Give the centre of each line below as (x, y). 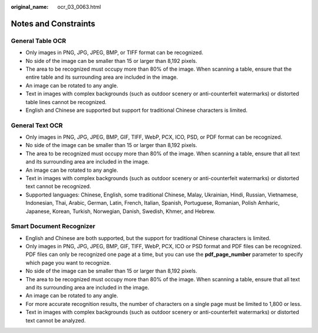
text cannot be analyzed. (56, 320)
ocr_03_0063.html (79, 7)
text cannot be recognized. (58, 187)
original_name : (30, 7)
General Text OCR (37, 125)
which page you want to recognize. (68, 262)
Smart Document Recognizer (53, 227)
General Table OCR (39, 41)
